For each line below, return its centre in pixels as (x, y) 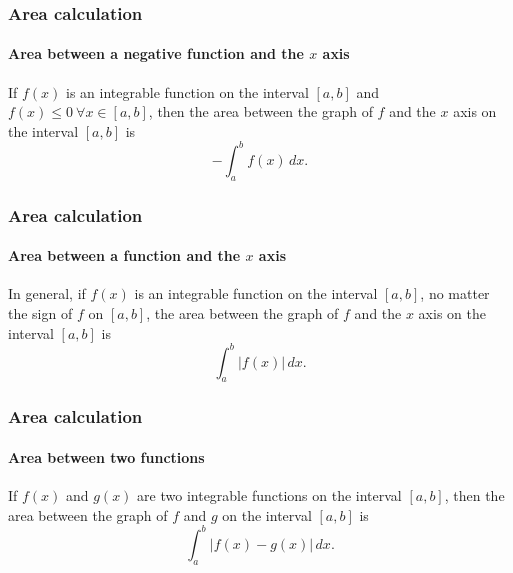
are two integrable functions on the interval (269, 495)
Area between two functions (106, 456)
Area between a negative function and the (156, 53)
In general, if (47, 293)
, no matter (455, 293)
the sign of (40, 312)
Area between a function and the (124, 255)
